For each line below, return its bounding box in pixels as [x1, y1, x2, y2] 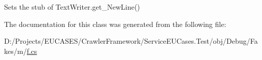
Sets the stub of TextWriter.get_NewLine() [4, 2, 140, 12]
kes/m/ [4, 45, 27, 56]
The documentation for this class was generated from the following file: [4, 18, 226, 29]
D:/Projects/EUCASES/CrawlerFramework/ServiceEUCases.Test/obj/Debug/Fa [4, 36, 258, 46]
